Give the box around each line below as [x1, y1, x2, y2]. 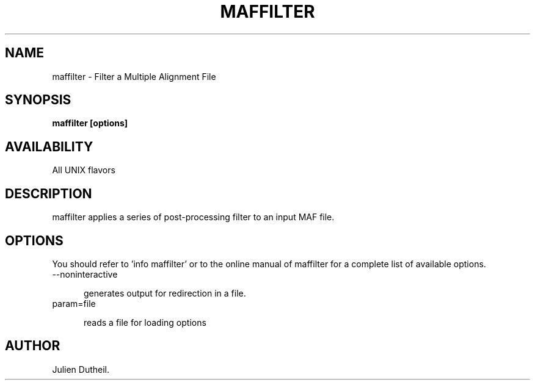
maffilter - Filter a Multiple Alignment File [52, 71, 216, 82]
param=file [52, 298, 96, 309]
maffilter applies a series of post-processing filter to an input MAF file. [52, 212, 335, 223]
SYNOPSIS [5, 92, 71, 108]
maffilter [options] [52, 118, 128, 129]
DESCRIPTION [5, 185, 92, 201]
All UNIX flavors [52, 165, 115, 176]
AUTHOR [5, 338, 60, 354]
